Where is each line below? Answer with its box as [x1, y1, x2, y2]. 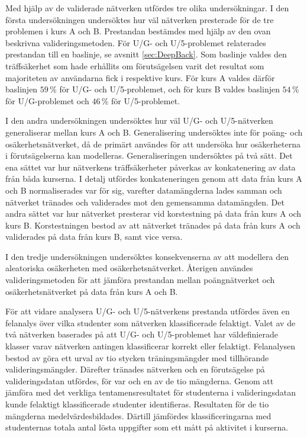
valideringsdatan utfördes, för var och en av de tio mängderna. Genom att [5, 374, 274, 387]
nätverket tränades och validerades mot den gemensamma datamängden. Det [5, 195, 285, 208]
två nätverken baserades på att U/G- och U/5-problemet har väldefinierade [5, 328, 278, 340]
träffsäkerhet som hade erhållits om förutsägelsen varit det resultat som [5, 59, 264, 72]
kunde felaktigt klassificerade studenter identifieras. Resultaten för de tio [5, 398, 269, 410]
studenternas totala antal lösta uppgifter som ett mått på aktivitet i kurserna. [5, 421, 289, 433]
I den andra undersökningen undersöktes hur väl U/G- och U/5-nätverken [5, 114, 273, 127]
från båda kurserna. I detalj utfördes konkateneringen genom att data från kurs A [5, 172, 302, 185]
